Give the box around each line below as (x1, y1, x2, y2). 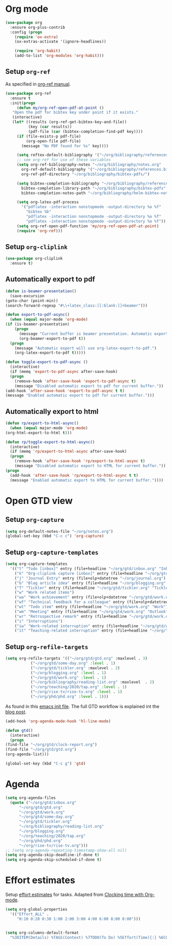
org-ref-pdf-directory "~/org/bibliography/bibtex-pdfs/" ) (21, 171, 150, 177)
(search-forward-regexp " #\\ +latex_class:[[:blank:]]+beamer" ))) (5, 303, 147, 308)
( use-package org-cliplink (5, 256, 63, 262)
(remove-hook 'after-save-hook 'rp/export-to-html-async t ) (14, 458, 145, 464)
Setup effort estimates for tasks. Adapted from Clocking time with (5, 892, 144, 898)
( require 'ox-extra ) (14, 34, 58, 39)
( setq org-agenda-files (5, 795, 56, 800)
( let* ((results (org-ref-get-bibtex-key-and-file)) (12, 119, 127, 125)
